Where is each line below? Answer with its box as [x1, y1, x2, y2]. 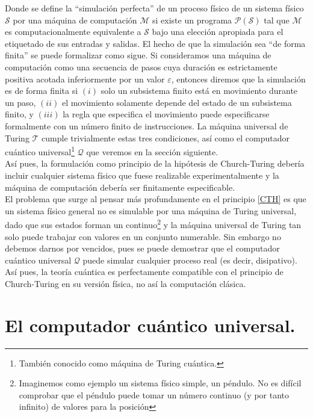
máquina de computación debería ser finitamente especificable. [5, 181, 235, 193]
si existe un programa [152, 13, 232, 26]
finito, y [5, 108, 34, 120]
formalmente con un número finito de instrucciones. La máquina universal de [5, 119, 288, 132]
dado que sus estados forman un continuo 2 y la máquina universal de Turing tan [5, 217, 302, 230]
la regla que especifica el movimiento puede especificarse [63, 108, 270, 120]
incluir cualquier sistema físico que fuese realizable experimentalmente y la [5, 168, 279, 181]
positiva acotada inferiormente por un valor [5, 72, 165, 85]
